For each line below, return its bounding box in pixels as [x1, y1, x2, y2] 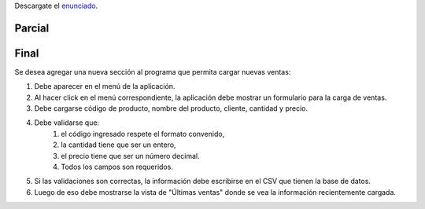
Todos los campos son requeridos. [61, 162, 173, 172]
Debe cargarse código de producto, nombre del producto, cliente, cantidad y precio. [34, 104, 309, 113]
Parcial [14, 21, 50, 35]
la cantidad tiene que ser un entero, [61, 140, 176, 149]
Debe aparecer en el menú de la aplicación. [34, 82, 176, 91]
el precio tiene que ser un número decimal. [61, 151, 200, 160]
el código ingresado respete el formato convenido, [61, 129, 225, 138]
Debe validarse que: [34, 118, 100, 127]
